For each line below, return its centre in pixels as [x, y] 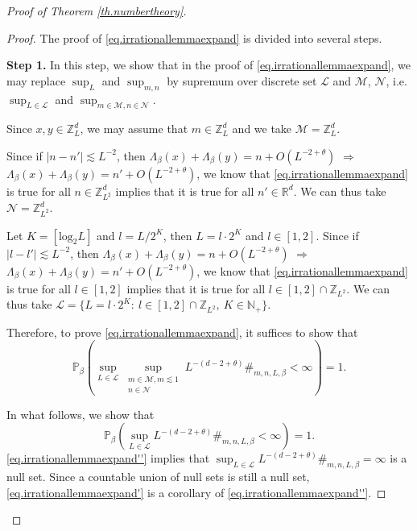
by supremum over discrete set [242, 80]
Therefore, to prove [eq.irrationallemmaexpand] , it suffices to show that [182, 332]
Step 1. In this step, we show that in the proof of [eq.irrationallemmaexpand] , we [209, 65]
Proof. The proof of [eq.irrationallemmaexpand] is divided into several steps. [194, 37]
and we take [262, 129]
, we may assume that [134, 129]
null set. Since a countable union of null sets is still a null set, [158, 477]
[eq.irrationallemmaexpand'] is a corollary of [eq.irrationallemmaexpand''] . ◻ [196, 492]
